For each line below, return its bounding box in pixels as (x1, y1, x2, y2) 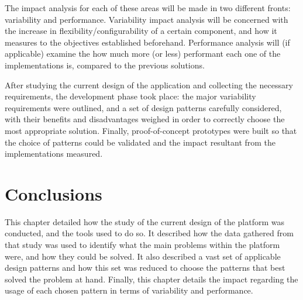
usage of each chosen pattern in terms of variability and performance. (5, 284, 253, 296)
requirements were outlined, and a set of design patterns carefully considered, (5, 101, 282, 113)
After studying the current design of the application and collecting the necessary (5, 78, 293, 91)
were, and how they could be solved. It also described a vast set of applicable (5, 250, 281, 262)
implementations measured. (5, 147, 103, 160)
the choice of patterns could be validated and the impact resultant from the (5, 136, 276, 148)
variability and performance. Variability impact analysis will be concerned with (5, 13, 288, 25)
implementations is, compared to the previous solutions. (5, 58, 205, 71)
